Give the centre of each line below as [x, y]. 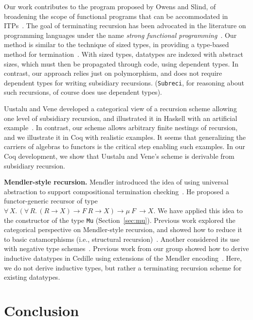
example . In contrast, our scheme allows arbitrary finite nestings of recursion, [121, 127]
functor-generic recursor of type [51, 201]
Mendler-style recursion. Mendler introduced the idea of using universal [116, 182]
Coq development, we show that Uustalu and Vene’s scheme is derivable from [119, 156]
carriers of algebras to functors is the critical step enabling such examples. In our [125, 146]
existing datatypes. [32, 277]
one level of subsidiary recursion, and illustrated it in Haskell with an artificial [121, 118]
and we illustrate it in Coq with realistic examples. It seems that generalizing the [125, 137]
